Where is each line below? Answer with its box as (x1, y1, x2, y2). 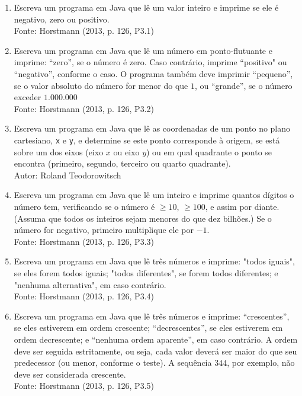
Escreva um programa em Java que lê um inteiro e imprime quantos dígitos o (14, 189, 294, 201)
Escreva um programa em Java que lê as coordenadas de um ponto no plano (14, 122, 291, 135)
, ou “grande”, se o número (194, 79, 293, 91)
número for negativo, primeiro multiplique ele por (14, 223, 194, 236)
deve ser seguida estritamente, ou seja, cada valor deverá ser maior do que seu (14, 344, 297, 357)
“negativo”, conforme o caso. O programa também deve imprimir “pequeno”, (14, 67, 293, 79)
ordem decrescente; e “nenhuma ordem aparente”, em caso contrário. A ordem (14, 333, 298, 345)
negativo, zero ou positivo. (14, 12, 110, 25)
